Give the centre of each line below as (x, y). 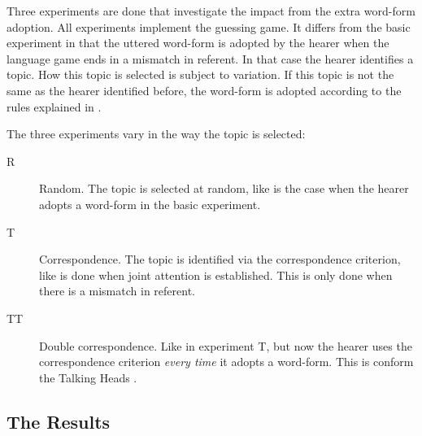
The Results (59, 421)
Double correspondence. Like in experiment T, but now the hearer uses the (226, 345)
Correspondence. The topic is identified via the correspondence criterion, (220, 259)
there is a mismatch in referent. (117, 291)
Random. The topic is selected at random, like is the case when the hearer (224, 188)
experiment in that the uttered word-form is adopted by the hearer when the (198, 43)
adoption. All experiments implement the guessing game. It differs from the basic (209, 26)
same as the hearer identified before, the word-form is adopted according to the (204, 90)
